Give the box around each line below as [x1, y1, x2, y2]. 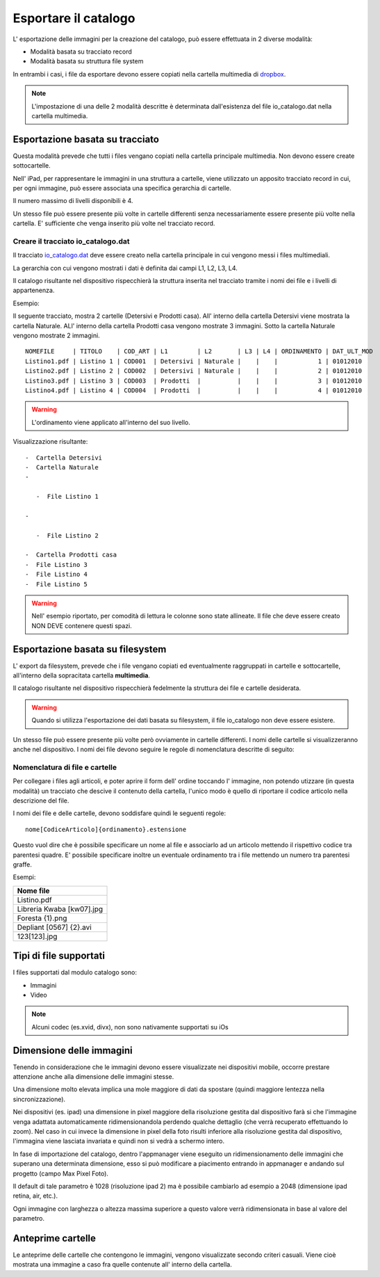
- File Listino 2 [35, 531, 99, 539]
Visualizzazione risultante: [13, 437, 88, 446]
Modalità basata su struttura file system [30, 57, 144, 65]
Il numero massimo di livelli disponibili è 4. [13, 197, 133, 205]
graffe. [13, 860, 33, 869]
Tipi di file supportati [13, 950, 106, 962]
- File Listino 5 [25, 580, 88, 588]
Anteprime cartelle [13, 1232, 97, 1244]
